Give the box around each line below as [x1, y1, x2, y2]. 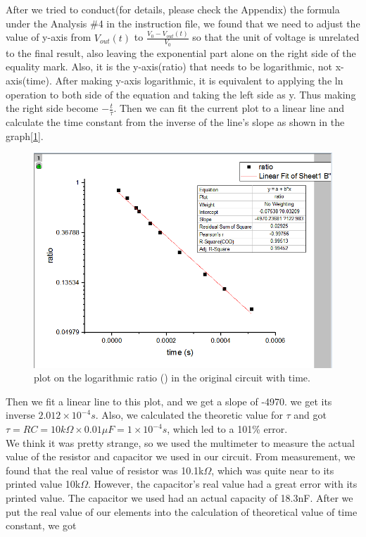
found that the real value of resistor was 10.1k [6, 462, 204, 477]
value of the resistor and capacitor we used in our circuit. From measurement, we [6, 449, 355, 464]
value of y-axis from [6, 30, 91, 44]
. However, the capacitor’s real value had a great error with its [88, 476, 358, 491]
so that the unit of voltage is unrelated [192, 30, 360, 44]
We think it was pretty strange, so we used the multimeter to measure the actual [6, 435, 355, 450]
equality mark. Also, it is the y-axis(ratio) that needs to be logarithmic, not [6, 59, 332, 74]
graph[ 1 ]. [6, 128, 44, 143]
